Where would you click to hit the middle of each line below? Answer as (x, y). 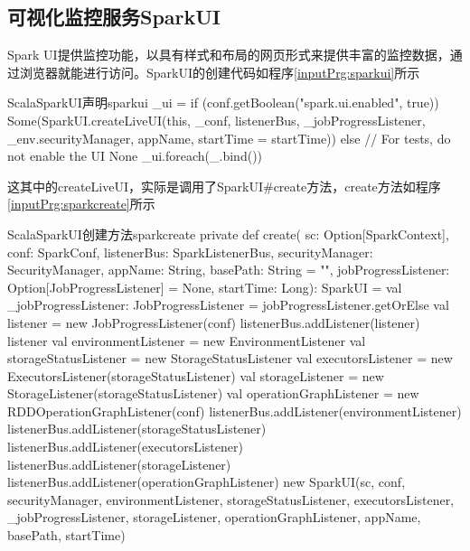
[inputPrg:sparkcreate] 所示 (81, 204)
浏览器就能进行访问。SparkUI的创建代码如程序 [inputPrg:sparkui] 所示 (220, 72)
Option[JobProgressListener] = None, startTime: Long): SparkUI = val (205, 287)
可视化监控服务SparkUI (114, 17)
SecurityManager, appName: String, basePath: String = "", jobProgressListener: (229, 270)
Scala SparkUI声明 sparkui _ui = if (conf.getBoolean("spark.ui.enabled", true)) (223, 103)
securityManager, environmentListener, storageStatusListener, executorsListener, (231, 499)
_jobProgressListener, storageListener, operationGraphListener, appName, (214, 517)
